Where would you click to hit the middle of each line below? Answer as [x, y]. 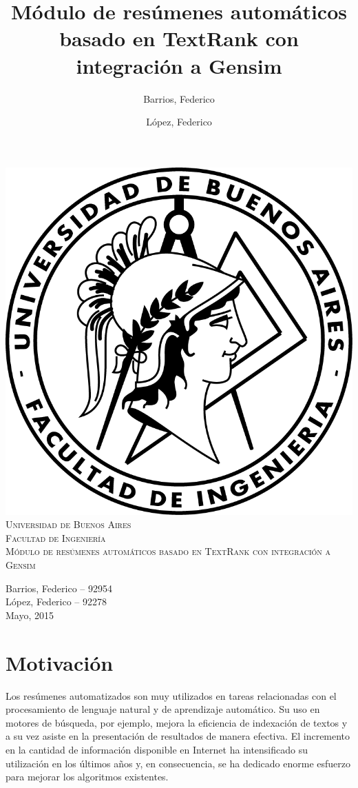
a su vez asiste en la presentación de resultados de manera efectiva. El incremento [178, 736]
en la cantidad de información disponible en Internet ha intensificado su [157, 749]
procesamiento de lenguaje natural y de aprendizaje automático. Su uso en [163, 709]
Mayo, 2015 [30, 615]
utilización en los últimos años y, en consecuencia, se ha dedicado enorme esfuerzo [178, 763]
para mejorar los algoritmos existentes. [87, 777]
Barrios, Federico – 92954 [59, 588]
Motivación [60, 662]
